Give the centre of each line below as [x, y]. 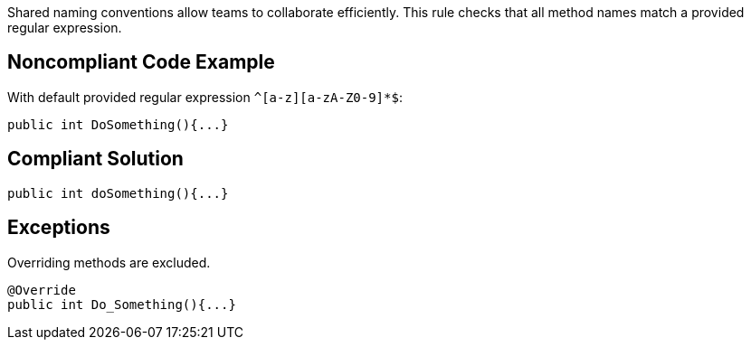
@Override [42, 290]
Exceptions [59, 228]
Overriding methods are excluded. [109, 262]
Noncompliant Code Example [141, 62]
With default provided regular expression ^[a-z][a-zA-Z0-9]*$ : [205, 97]
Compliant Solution [95, 159]
